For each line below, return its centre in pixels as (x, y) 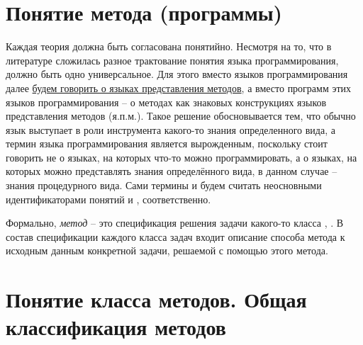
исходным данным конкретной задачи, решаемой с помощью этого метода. (167, 250)
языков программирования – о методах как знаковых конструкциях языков (166, 102)
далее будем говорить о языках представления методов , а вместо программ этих (179, 87)
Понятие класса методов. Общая (156, 299)
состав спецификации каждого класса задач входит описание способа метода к (175, 236)
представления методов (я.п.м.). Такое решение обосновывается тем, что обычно (181, 116)
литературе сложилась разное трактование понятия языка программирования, (172, 60)
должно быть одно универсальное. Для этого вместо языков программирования (177, 74)
